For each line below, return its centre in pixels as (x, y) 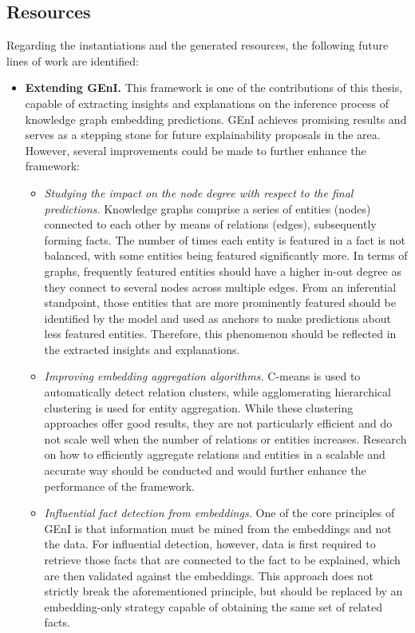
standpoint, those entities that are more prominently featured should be (220, 303)
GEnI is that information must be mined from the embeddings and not (218, 528)
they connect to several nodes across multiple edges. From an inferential (220, 287)
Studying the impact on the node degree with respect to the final (199, 192)
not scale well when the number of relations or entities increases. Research (225, 438)
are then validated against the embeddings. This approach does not (209, 575)
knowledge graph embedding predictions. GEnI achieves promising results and (216, 119)
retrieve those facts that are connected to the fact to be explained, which (222, 560)
